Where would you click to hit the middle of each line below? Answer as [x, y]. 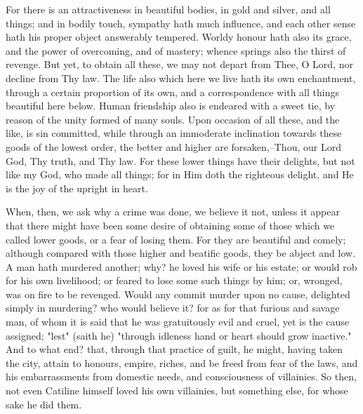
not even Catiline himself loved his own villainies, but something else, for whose [177, 390]
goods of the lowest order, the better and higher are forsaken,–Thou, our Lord [173, 146]
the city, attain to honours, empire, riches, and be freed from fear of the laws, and [182, 362]
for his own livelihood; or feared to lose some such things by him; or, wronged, [174, 280]
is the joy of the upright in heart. [77, 188]
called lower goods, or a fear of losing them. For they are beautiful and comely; [176, 239]
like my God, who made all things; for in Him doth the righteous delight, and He [180, 174]
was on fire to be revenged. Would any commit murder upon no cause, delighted [178, 294]
